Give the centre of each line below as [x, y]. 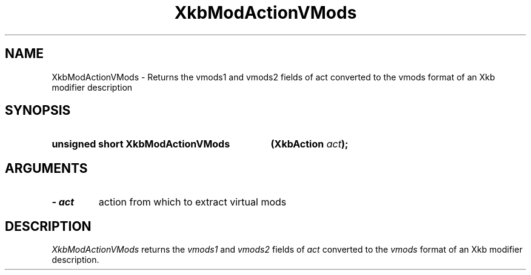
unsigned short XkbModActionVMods [141, 144]
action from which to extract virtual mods [192, 202]
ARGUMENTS [46, 168]
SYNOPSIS [38, 111]
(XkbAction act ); [309, 144]
